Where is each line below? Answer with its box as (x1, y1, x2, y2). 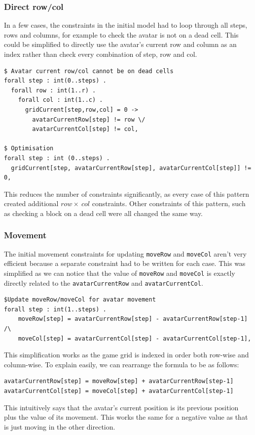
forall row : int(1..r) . (11, 87, 96, 94)
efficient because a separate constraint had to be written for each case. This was (4, 258, 246, 268)
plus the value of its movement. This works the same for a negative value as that (4, 412, 248, 422)
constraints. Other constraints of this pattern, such (92, 198, 246, 209)
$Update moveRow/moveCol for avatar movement (4, 296, 156, 304)
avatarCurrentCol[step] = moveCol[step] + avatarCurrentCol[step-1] (4, 388, 234, 395)
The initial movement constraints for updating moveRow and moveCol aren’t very (4, 248, 247, 259)
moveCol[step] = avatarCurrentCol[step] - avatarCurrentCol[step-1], (18, 335, 252, 342)
